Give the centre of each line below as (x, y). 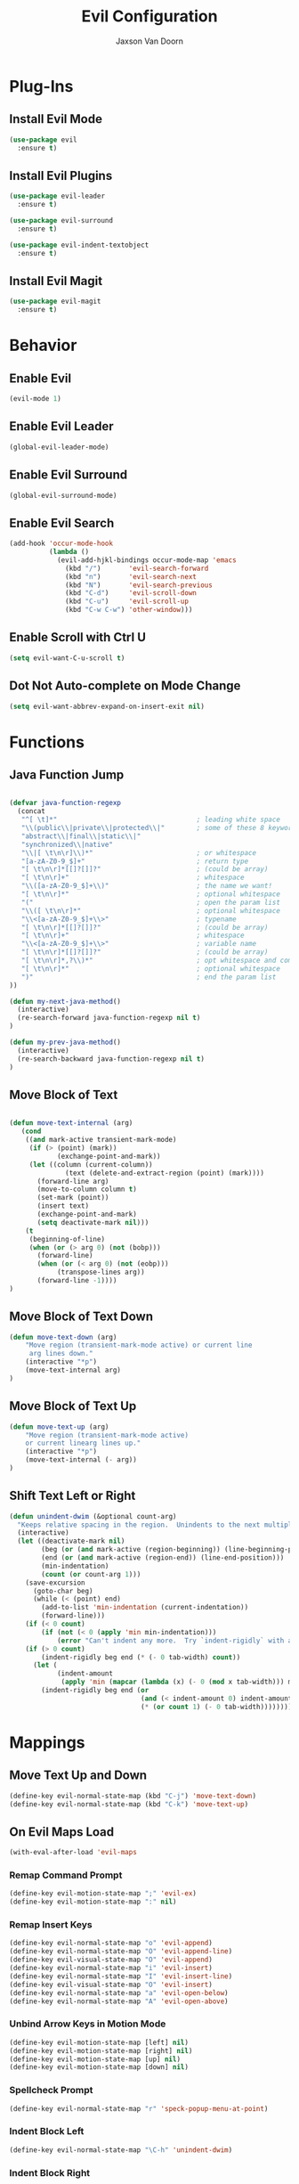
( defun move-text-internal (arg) (71, 1123)
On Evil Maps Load (62, 1832)
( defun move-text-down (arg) (63, 1337)
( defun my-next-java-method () (65, 1001)
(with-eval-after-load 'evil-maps (73, 1853)
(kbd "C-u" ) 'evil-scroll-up (127, 602)
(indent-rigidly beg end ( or (95, 1691)
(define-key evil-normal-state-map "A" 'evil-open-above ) (119, 2001)
